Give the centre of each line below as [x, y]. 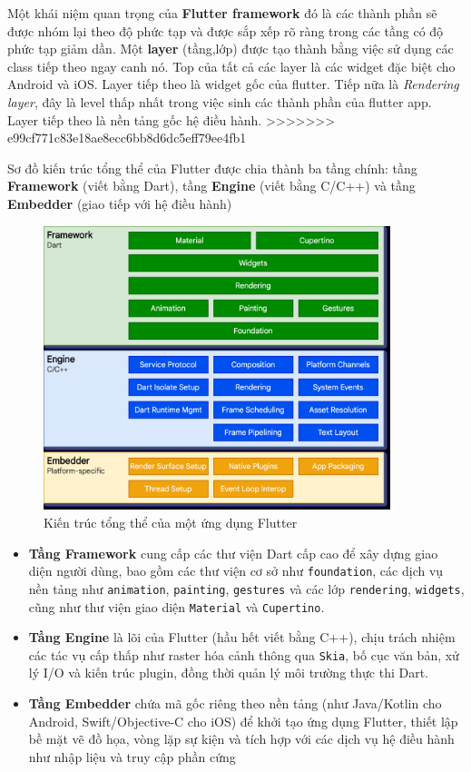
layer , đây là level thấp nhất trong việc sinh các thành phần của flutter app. [220, 101]
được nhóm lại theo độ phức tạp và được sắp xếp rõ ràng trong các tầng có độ [226, 30]
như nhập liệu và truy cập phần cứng [132, 756]
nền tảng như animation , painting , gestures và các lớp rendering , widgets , [246, 588]
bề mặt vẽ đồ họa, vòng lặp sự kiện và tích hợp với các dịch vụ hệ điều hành [241, 739]
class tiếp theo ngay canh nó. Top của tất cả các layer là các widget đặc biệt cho [231, 66]
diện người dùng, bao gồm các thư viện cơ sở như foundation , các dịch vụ [236, 571]
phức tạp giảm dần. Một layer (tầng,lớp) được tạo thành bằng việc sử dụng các [231, 49]
